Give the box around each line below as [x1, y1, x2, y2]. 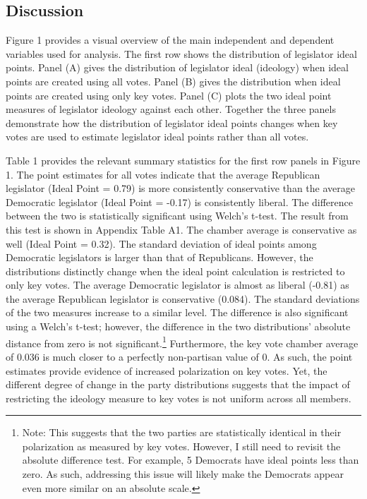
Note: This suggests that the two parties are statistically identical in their [22, 425, 342, 440]
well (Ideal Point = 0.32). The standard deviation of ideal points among [6, 236, 317, 251]
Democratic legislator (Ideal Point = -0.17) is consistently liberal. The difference [6, 194, 353, 209]
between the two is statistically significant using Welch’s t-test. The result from [6, 208, 349, 223]
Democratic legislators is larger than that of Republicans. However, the [6, 250, 313, 265]
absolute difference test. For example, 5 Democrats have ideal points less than [22, 452, 359, 467]
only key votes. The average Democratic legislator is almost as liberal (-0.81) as [6, 277, 349, 292]
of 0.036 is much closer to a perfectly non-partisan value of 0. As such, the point [6, 349, 353, 363]
